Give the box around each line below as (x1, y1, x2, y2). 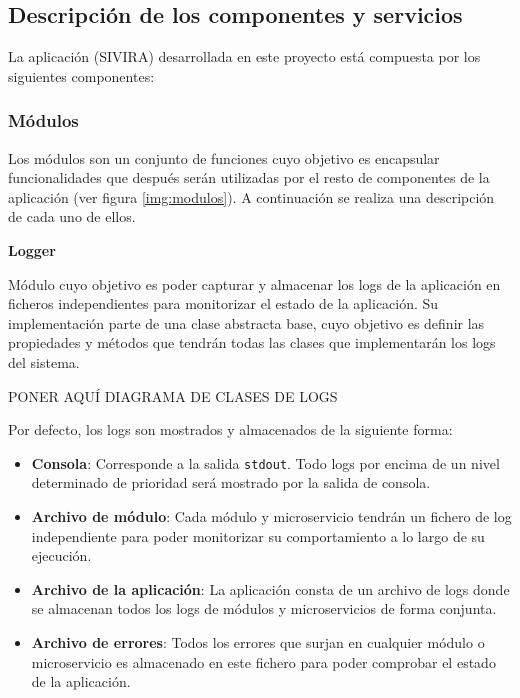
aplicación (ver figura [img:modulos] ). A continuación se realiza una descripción (8, 186, 495, 207)
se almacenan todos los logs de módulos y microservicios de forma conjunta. (31, 598, 497, 619)
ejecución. (31, 545, 92, 566)
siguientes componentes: (8, 65, 155, 86)
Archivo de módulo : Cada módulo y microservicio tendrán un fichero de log (31, 505, 512, 526)
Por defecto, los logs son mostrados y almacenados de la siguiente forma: (8, 419, 453, 440)
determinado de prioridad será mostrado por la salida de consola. (31, 472, 431, 493)
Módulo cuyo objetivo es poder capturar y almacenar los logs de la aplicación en (8, 273, 501, 294)
